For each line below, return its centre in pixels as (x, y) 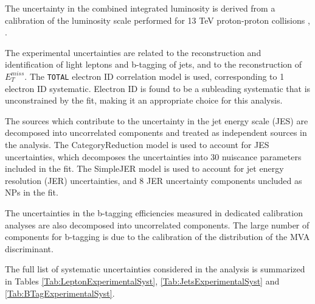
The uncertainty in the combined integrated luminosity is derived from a (140, 8)
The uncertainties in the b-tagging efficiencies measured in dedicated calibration (154, 212)
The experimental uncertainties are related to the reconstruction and (133, 52)
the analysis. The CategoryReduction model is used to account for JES (137, 144)
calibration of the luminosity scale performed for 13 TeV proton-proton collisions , (157, 20)
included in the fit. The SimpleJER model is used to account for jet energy (144, 168)
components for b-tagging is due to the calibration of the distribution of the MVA (157, 237)
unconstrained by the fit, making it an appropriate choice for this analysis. (144, 100)
